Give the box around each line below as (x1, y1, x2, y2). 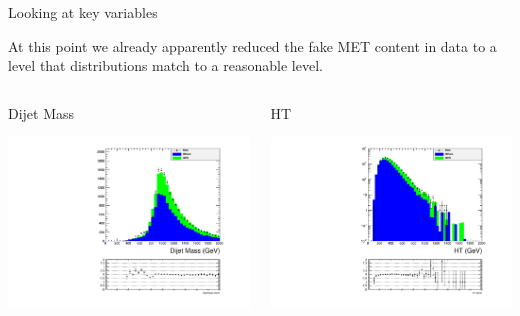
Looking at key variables (8, 2, 158, 22)
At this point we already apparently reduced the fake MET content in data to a (8, 35, 497, 56)
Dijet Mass (8, 102, 75, 123)
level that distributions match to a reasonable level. (8, 55, 323, 76)
